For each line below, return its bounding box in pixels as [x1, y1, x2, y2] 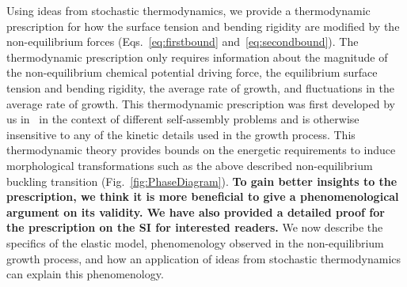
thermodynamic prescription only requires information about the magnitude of [6, 48, 388, 65]
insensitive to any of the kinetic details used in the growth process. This [6, 126, 356, 142]
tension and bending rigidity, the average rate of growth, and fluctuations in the [6, 79, 394, 96]
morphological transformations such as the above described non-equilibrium [6, 157, 373, 173]
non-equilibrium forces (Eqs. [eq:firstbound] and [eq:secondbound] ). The [6, 33, 359, 50]
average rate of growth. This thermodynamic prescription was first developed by [6, 95, 395, 111]
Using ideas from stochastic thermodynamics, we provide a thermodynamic [6, 2, 371, 18]
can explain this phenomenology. [6, 266, 164, 282]
